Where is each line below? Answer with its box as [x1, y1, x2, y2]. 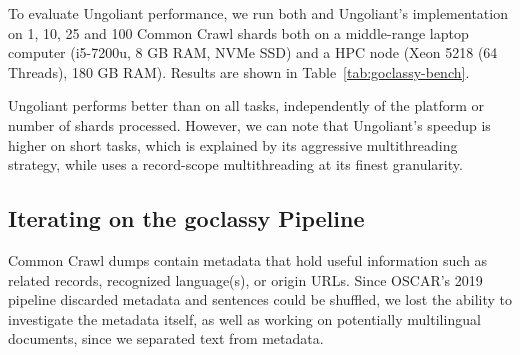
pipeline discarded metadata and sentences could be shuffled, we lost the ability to [8, 289, 513, 310]
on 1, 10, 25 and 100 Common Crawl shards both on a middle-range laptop [8, 22, 469, 43]
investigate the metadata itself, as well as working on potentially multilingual [8, 308, 481, 329]
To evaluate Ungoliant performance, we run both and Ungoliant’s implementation [8, 3, 508, 23]
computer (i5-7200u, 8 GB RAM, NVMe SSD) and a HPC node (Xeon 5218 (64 [8, 42, 498, 63]
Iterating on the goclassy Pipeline [8, 203, 365, 234]
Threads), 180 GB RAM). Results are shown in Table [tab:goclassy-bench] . [8, 61, 470, 82]
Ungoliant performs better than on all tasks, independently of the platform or [8, 95, 485, 116]
